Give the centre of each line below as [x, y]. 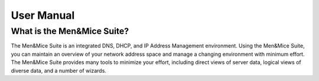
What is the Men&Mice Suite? [70, 31]
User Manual [43, 15]
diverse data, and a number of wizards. [58, 70]
